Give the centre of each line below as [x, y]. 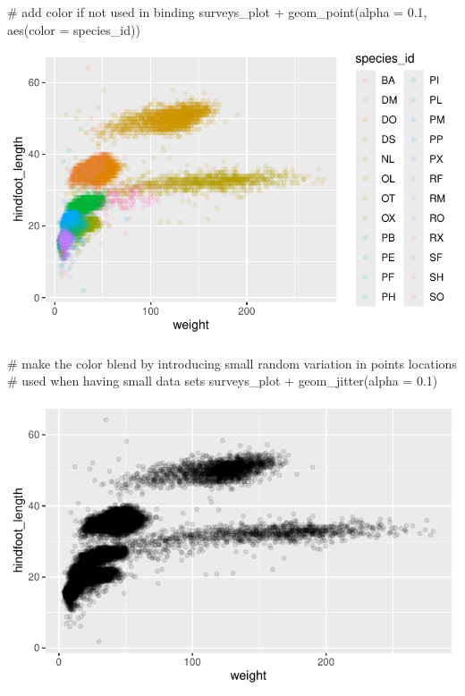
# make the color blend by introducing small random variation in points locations [232, 363]
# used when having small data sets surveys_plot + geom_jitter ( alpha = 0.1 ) [223, 381]
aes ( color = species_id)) [74, 29]
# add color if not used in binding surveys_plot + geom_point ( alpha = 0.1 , [217, 12]
